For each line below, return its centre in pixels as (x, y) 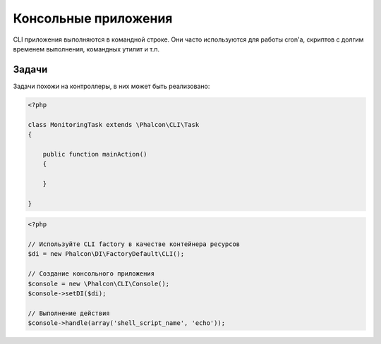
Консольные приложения (93, 18)
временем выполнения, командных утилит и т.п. (86, 49)
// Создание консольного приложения (91, 274)
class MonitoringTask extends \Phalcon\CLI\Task (114, 124)
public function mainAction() (95, 154)
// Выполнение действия (69, 313)
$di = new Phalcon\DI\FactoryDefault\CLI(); (106, 254)
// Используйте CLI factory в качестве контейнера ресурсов (134, 244)
